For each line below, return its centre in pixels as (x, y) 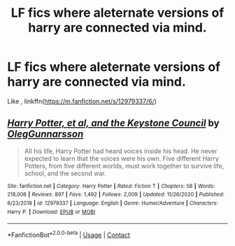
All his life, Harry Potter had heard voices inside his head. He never (121, 151)
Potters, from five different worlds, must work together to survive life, (124, 166)
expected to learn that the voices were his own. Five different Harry (121, 158)
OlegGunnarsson (45, 134)
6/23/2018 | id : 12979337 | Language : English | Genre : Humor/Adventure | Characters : (113, 203)
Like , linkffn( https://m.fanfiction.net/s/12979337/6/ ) (82, 101)
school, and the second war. (65, 173)
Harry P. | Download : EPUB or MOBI (51, 212)
